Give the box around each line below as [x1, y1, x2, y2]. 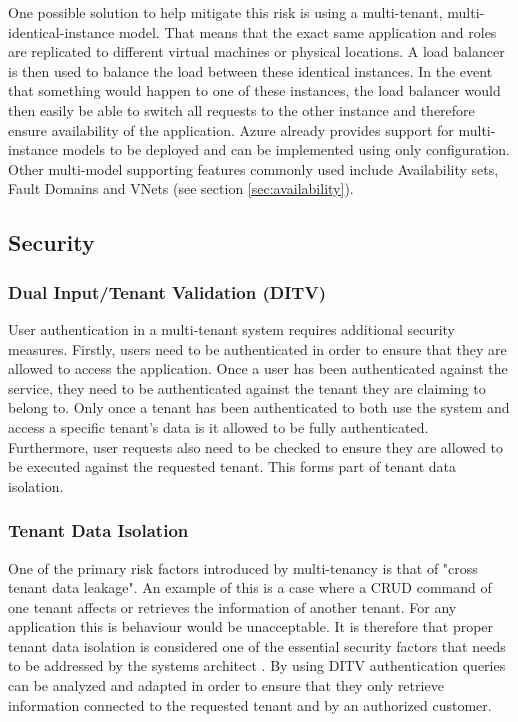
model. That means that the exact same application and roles [118, 21, 497, 42]
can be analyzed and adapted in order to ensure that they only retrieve [8, 675, 444, 696]
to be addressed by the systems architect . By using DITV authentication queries [8, 655, 506, 676]
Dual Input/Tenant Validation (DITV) [8, 279, 326, 304]
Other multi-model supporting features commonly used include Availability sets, [8, 158, 499, 179]
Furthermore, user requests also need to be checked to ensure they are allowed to [8, 436, 504, 457]
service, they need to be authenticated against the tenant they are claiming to [8, 377, 486, 398]
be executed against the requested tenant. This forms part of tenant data [8, 456, 457, 477]
